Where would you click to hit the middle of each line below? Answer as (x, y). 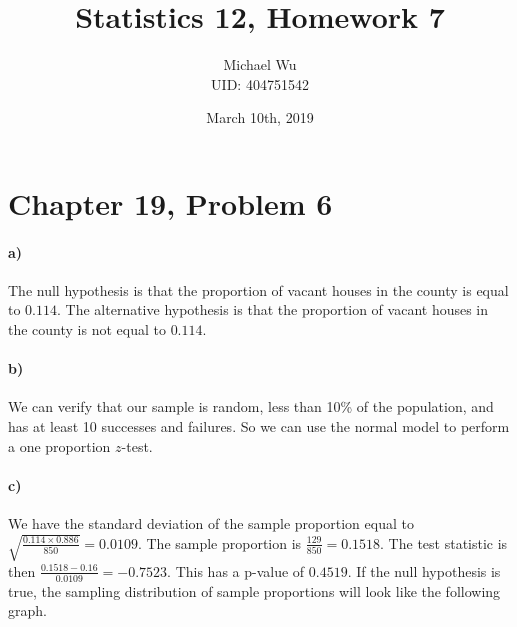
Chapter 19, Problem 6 (170, 202)
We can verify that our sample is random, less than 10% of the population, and (251, 406)
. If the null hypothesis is (424, 570)
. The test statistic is (444, 542)
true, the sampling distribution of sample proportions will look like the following (254, 590)
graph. (27, 610)
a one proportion (59, 445)
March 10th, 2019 (260, 117)
